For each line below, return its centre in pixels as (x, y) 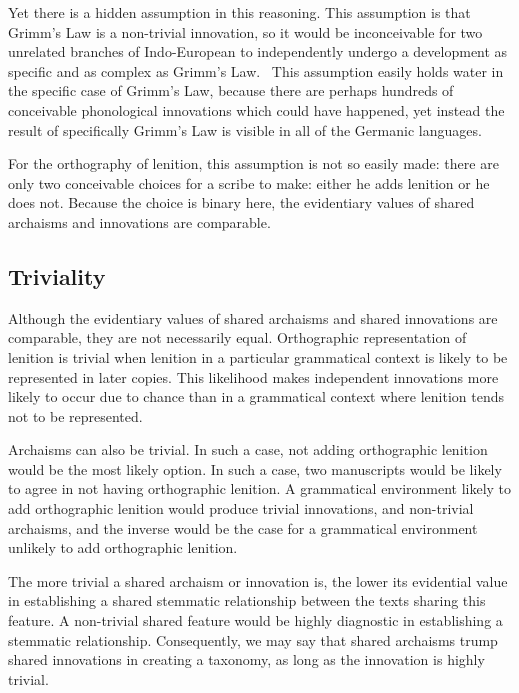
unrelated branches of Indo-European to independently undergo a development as (258, 51)
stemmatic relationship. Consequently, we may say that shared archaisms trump (253, 639)
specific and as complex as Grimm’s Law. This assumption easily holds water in (256, 70)
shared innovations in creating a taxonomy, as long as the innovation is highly (246, 659)
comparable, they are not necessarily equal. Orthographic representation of (237, 337)
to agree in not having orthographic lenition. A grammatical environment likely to (260, 488)
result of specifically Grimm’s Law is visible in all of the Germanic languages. (245, 129)
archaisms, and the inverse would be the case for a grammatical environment (243, 527)
